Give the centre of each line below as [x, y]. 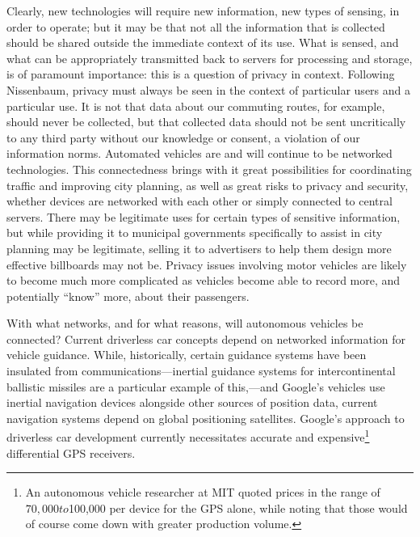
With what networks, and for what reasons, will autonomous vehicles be [185, 323]
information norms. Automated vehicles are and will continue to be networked [199, 153]
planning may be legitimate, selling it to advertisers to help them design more [199, 248]
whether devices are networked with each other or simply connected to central [199, 201]
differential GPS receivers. [71, 452]
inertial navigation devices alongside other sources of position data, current [192, 402]
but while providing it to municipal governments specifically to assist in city [195, 233]
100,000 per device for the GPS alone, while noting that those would [238, 507]
